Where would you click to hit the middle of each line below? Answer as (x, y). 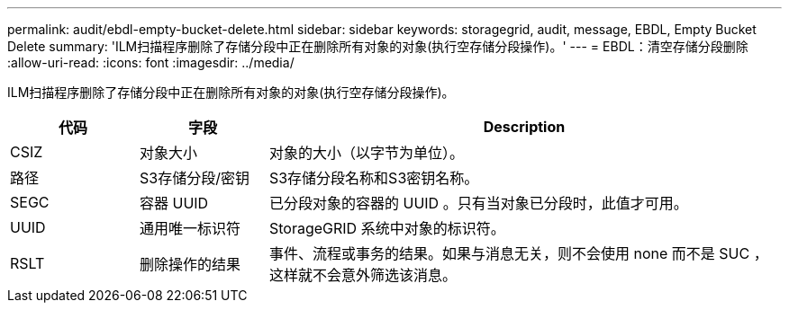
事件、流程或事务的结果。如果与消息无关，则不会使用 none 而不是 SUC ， (518, 253)
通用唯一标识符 (190, 228)
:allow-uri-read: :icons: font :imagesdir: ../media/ (151, 62)
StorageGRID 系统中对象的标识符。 (387, 228)
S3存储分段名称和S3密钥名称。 (374, 178)
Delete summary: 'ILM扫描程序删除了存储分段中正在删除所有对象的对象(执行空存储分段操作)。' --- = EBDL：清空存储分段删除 (378, 46)
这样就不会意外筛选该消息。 (363, 275)
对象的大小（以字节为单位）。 (366, 153)
